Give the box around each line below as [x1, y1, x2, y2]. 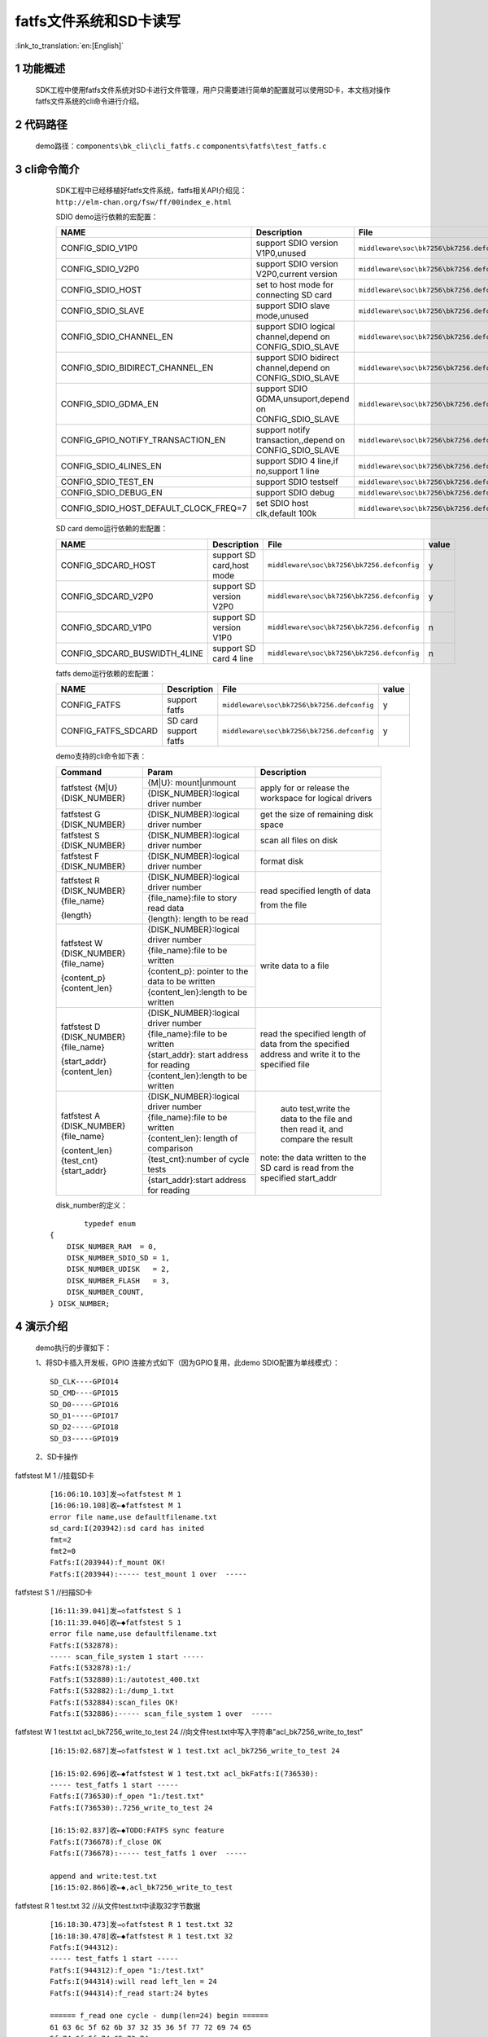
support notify [255, 425, 311, 436]
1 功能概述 [15, 62, 66, 76]
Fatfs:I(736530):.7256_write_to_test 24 [50, 1803, 213, 1812]
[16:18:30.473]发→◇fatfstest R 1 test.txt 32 [50, 1920, 233, 1929]
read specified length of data [260, 885, 372, 896]
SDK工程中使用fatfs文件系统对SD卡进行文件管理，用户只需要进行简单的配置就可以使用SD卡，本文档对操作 [35, 85, 390, 95]
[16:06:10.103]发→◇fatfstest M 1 [50, 1489, 182, 1498]
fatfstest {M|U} [60, 782, 118, 794]
